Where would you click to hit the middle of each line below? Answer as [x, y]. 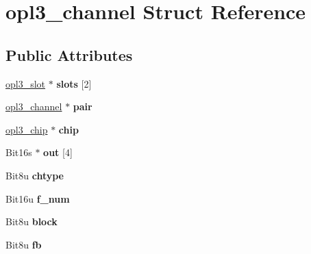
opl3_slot [26, 83]
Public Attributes [69, 54]
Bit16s [19, 152]
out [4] [58, 152]
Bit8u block [32, 221]
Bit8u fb [24, 244]
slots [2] [74, 83]
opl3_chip [27, 129]
